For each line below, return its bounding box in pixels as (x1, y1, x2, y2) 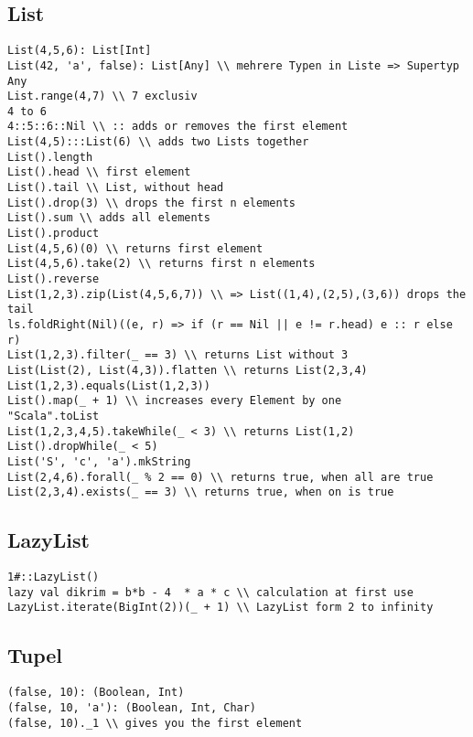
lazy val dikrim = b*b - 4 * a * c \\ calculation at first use (7, 585, 414, 599)
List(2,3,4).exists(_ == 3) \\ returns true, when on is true (7, 486, 394, 499)
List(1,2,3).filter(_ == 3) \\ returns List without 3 (7, 348, 349, 362)
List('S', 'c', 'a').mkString (7, 454, 191, 468)
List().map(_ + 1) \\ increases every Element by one (7, 394, 342, 408)
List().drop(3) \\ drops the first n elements (7, 196, 296, 209)
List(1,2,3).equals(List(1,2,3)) (7, 379, 210, 392)
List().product (7, 227, 100, 240)
